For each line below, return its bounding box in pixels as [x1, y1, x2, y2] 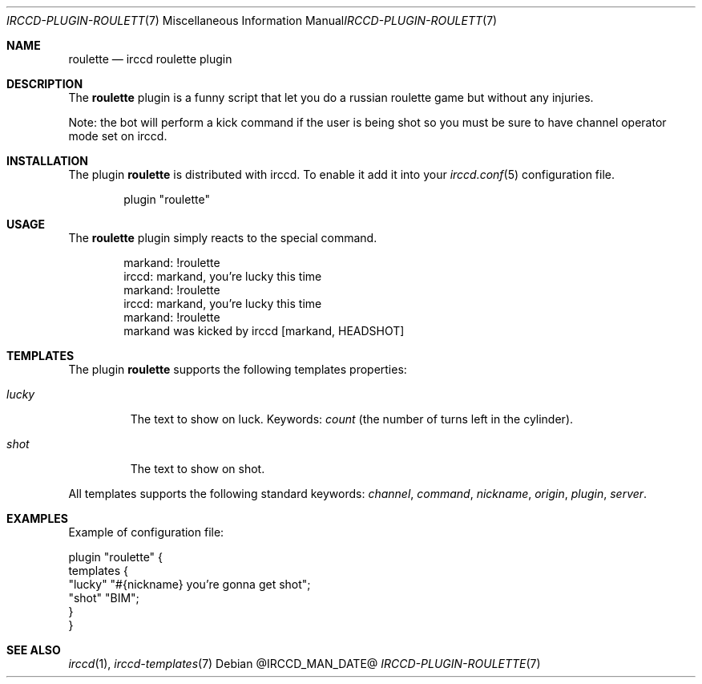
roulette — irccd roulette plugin [68, 52, 232, 66]
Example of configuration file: [68, 525, 224, 539]
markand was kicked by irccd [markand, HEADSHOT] [123, 324, 405, 338]
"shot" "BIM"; [68, 591, 139, 605]
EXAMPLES [6, 512, 68, 525]
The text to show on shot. [130, 462, 265, 476]
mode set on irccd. [68, 129, 167, 143]
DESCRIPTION [6, 77, 83, 91]
